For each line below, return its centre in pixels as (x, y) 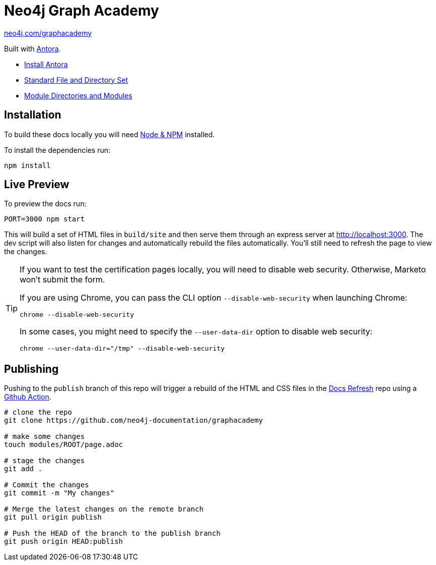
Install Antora (46, 64)
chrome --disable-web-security (77, 315)
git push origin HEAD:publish (64, 542)
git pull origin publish (53, 517)
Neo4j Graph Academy (82, 11)
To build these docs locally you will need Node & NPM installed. (110, 134)
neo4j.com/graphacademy (48, 33)
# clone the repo (38, 412)
